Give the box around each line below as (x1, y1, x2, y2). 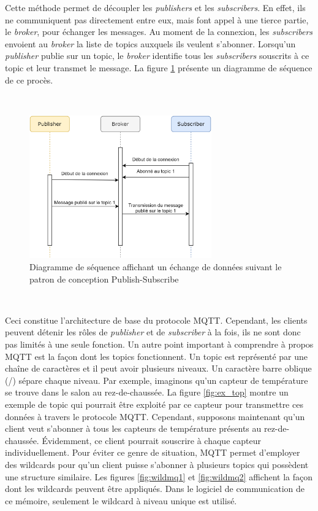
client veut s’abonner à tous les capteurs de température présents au (5, 422, 262, 435)
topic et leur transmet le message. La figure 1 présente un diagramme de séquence (5, 61, 312, 74)
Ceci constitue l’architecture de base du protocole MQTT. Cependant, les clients (5, 313, 308, 326)
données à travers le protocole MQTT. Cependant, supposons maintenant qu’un (5, 410, 305, 423)
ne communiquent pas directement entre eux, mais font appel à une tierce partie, (5, 13, 309, 26)
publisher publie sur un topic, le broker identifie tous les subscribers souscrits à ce (5, 49, 309, 62)
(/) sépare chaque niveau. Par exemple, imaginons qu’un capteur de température (5, 373, 308, 386)
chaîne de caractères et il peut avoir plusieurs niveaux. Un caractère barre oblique (5, 362, 312, 375)
